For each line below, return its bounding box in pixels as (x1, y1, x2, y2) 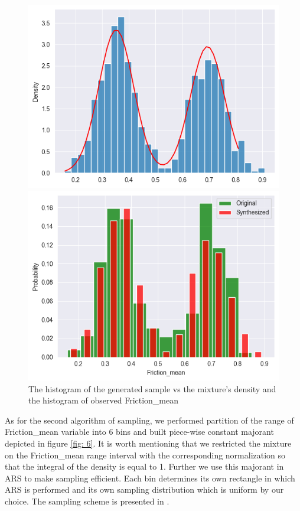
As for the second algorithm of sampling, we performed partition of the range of (5, 414, 294, 426)
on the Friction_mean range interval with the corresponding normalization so (5, 448, 286, 461)
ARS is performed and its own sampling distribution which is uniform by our (5, 483, 284, 496)
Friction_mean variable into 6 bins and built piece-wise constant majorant (5, 425, 274, 438)
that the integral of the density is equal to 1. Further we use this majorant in (5, 460, 284, 473)
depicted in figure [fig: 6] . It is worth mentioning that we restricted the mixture (5, 437, 292, 449)
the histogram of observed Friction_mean (28, 394, 179, 406)
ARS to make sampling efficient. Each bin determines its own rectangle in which (5, 471, 295, 484)
